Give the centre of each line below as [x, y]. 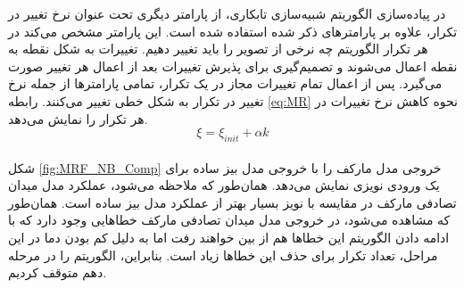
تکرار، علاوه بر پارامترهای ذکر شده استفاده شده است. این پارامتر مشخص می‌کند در [233, 31]
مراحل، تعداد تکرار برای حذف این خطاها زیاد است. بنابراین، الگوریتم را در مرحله [223, 255]
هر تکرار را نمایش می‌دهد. [78, 118]
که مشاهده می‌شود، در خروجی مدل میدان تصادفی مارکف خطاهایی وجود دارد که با [229, 220]
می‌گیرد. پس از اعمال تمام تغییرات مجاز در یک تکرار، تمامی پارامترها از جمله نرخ [225, 83]
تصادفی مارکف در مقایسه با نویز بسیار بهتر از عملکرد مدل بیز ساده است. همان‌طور [232, 202]
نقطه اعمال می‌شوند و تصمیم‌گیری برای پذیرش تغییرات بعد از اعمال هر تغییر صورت [233, 66]
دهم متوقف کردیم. [58, 272]
